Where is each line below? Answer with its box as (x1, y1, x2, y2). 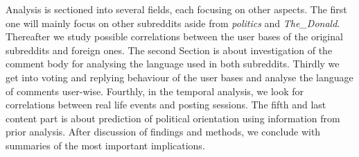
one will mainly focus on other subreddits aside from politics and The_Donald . (6, 15, 340, 30)
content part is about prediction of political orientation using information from (6, 110, 340, 125)
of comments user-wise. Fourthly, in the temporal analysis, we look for (6, 83, 304, 98)
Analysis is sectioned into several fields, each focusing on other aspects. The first (6, 2, 347, 16)
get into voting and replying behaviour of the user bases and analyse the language (6, 69, 353, 84)
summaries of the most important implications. (6, 138, 205, 152)
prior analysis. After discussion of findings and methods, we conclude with (6, 124, 321, 139)
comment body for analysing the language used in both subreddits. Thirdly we (6, 56, 340, 71)
